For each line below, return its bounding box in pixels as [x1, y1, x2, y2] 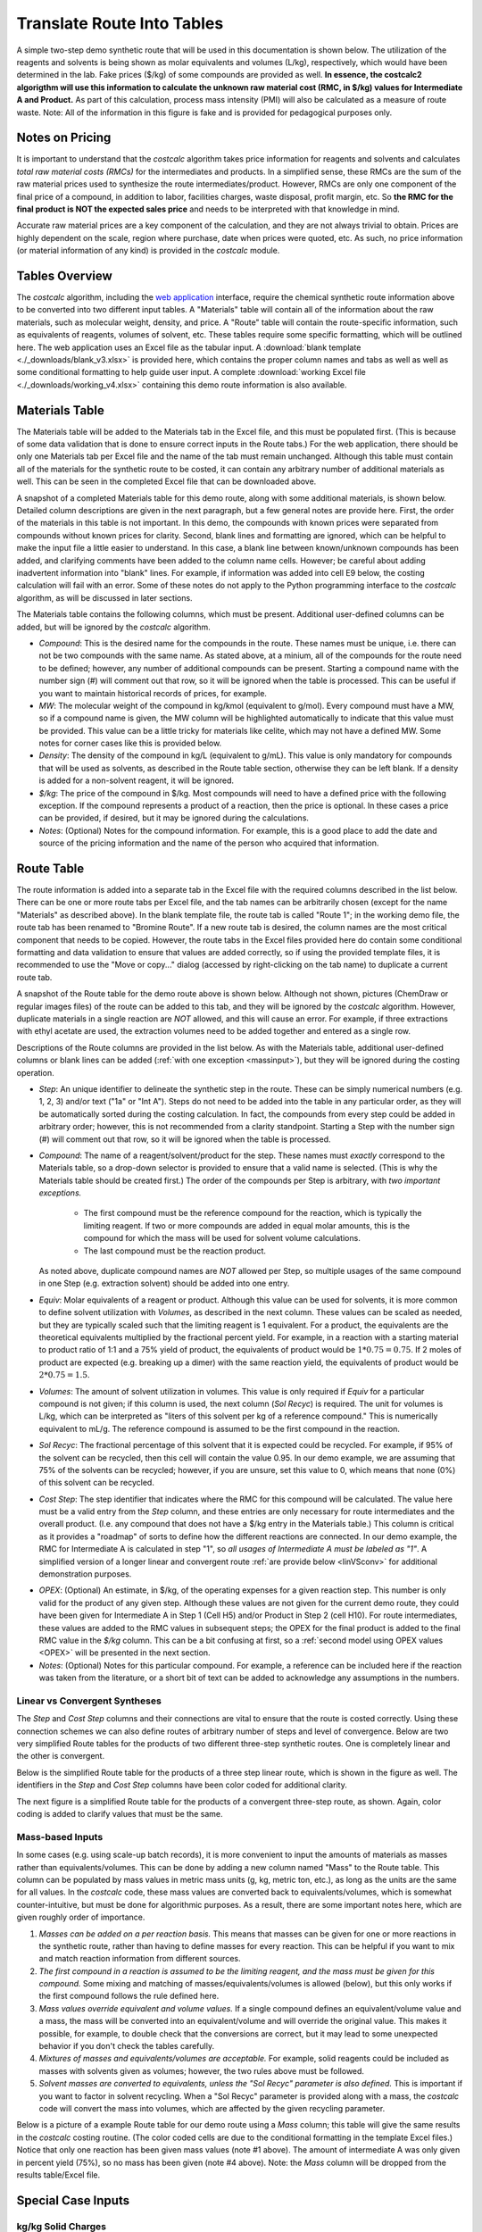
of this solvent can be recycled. [38, 1478, 155, 1488]
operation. [16, 1067, 54, 1078]
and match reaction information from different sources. [38, 1953, 241, 1964]
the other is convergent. [16, 1751, 105, 1761]
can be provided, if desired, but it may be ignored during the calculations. [38, 812, 310, 823]
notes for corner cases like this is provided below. [38, 737, 222, 749]
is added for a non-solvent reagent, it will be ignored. [38, 775, 235, 786]
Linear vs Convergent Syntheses [16, 1695, 162, 1707]
